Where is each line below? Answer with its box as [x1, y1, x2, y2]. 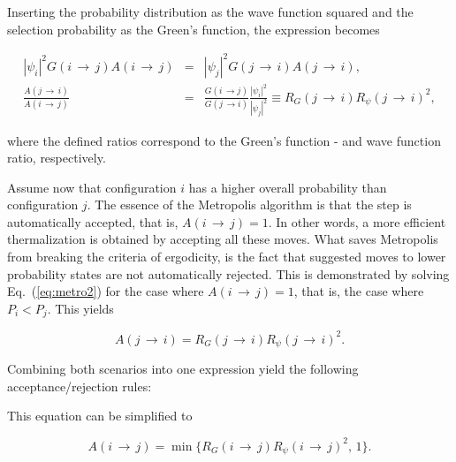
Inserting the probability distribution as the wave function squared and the [7, 3, 414, 20]
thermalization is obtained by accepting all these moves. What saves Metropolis [7, 230, 438, 248]
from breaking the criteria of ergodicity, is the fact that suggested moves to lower [7, 247, 446, 266]
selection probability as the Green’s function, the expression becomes [7, 19, 380, 38]
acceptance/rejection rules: [7, 376, 152, 395]
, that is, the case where [293, 282, 424, 300]
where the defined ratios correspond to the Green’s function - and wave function [7, 131, 441, 149]
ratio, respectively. [7, 148, 106, 167]
